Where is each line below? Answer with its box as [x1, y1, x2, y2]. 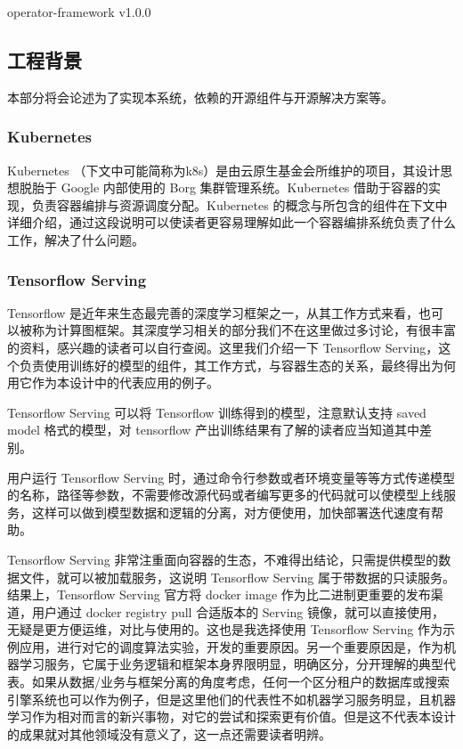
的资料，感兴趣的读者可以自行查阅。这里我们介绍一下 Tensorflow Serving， [7, 338, 439, 356]
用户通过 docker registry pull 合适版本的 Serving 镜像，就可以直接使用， [31, 602, 445, 621]
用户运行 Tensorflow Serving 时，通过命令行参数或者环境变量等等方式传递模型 [7, 468, 455, 486]
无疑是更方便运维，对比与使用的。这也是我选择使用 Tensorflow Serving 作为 [7, 620, 443, 639]
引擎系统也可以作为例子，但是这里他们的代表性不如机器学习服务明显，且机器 [7, 689, 456, 708]
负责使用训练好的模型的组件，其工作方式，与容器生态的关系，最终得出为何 [19, 355, 456, 374]
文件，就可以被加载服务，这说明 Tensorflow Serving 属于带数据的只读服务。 [19, 567, 455, 586]
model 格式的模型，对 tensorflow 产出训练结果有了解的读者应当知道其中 [7, 420, 419, 439]
